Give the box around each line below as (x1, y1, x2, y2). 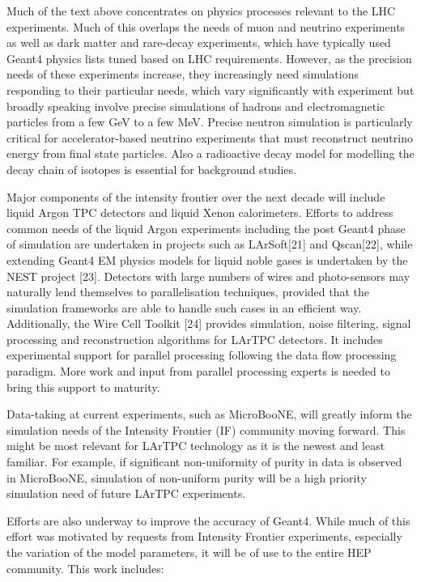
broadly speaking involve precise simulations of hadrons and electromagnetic (6, 97, 385, 114)
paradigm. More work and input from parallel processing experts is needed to (6, 363, 390, 380)
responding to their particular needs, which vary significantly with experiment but (6, 81, 415, 98)
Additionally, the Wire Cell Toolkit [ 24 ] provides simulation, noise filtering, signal (6, 315, 411, 332)
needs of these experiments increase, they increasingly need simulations (6, 66, 359, 83)
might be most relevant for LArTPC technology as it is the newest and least (6, 437, 385, 454)
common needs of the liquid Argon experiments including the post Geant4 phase (6, 219, 406, 236)
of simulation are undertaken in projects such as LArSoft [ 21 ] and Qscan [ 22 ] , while (6, 236, 413, 253)
